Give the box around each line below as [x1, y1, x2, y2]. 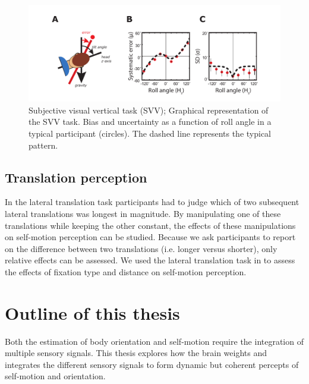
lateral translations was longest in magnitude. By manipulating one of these [5, 207, 281, 219]
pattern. [29, 139, 58, 151]
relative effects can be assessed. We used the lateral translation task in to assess [5, 254, 295, 266]
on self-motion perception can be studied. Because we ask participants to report [5, 231, 296, 243]
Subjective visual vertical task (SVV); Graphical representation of [29, 103, 269, 116]
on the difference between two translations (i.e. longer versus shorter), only [5, 242, 278, 254]
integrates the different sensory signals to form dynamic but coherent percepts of [5, 358, 299, 370]
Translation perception [5, 168, 147, 186]
